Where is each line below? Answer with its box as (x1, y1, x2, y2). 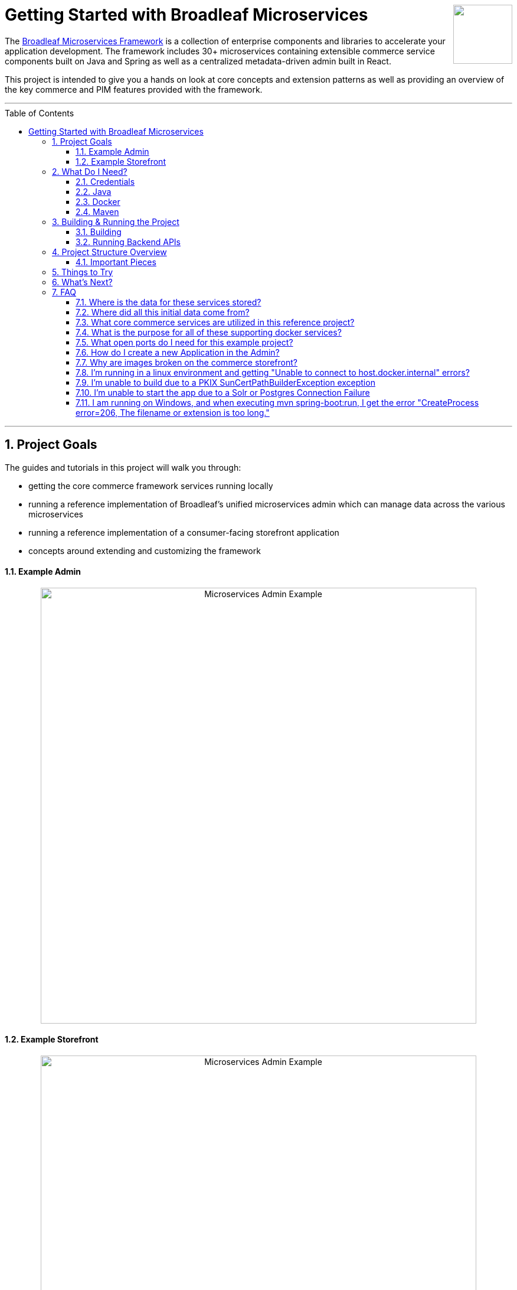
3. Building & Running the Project (52, 216, 179, 227)
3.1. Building (76, 226, 122, 237)
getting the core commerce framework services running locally (28, 480, 273, 491)
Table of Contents (5, 107, 74, 118)
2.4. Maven (76, 206, 119, 217)
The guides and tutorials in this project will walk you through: (5, 462, 241, 473)
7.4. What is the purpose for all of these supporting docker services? (76, 327, 342, 337)
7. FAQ (52, 286, 77, 297)
